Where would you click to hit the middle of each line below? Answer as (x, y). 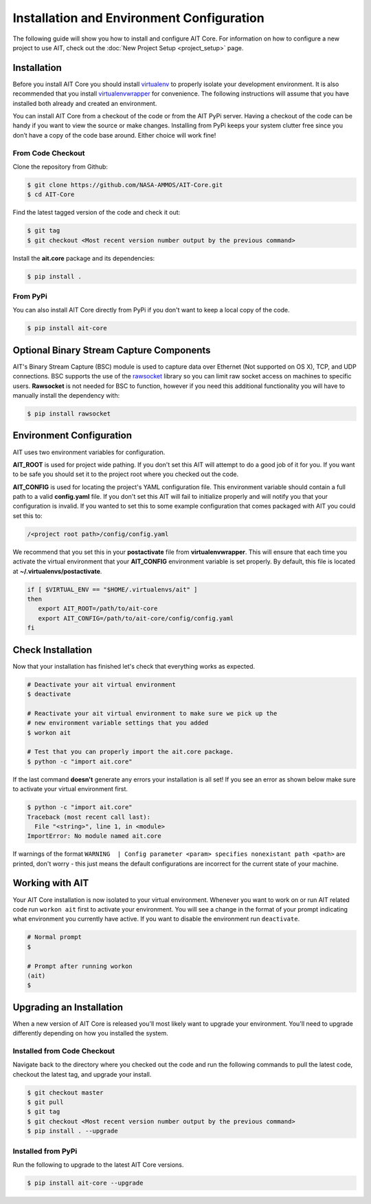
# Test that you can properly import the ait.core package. (131, 752)
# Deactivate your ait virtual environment (102, 684)
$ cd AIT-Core (51, 195)
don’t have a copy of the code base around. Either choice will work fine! (114, 135)
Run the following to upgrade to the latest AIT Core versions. (98, 1165)
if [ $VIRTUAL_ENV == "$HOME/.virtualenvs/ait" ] (112, 589)
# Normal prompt (55, 937)
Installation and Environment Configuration (138, 18)
